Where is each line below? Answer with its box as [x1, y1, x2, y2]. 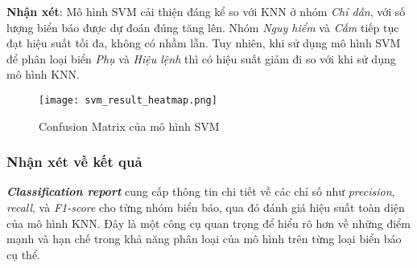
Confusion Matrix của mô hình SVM [39, 117, 220, 134]
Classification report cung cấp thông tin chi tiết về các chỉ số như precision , [6, 183, 395, 200]
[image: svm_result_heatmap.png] [39, 94, 217, 106]
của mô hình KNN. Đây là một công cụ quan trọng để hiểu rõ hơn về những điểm [6, 214, 411, 231]
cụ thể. [6, 246, 40, 262]
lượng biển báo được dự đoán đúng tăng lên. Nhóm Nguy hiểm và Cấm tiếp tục [6, 18, 399, 35]
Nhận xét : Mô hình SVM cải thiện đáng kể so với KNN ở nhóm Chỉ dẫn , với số [6, 3, 406, 19]
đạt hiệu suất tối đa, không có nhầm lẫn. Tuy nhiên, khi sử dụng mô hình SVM [6, 35, 401, 51]
